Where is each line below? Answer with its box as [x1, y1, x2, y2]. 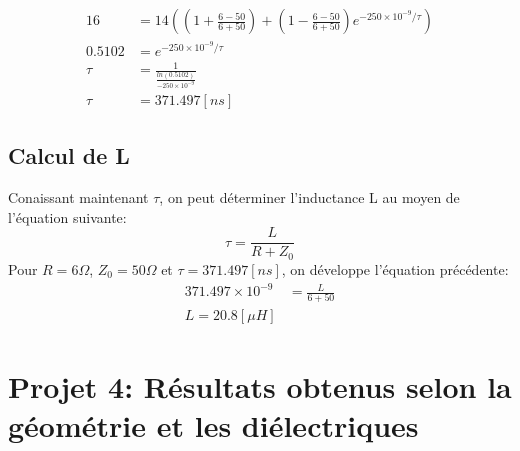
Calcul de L [8, 140, 130, 171]
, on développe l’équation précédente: [281, 258, 509, 279]
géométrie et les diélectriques [8, 404, 419, 445]
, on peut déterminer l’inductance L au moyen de [159, 187, 460, 208]
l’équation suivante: [8, 206, 127, 227]
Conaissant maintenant [8, 187, 149, 208]
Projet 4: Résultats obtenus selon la [8, 365, 512, 406]
